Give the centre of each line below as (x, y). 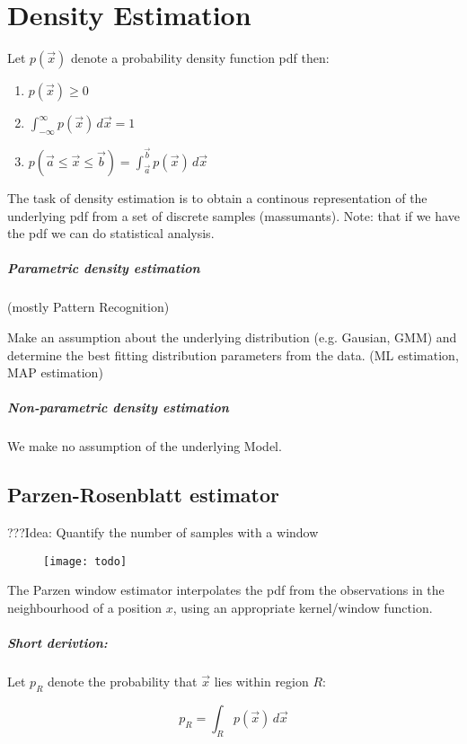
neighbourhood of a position (85, 607)
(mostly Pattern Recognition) (88, 307)
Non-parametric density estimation (118, 407)
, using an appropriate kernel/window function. (303, 607)
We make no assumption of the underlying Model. (145, 446)
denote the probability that (123, 682)
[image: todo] (85, 561)
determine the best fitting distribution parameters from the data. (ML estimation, (233, 354)
